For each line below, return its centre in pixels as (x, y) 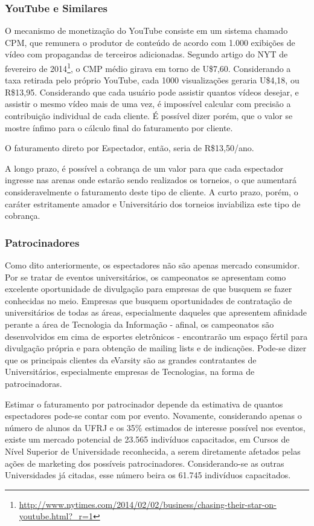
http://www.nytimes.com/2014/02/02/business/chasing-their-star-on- (148, 504)
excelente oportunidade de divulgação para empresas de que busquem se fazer (149, 289)
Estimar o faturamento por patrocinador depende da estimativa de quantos (144, 404)
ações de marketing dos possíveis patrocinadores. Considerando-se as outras (145, 463)
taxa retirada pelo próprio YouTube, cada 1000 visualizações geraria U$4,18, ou (152, 80)
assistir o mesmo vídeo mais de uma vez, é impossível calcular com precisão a (148, 104)
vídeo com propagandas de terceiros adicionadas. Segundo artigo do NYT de (146, 54)
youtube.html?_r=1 (56, 516)
